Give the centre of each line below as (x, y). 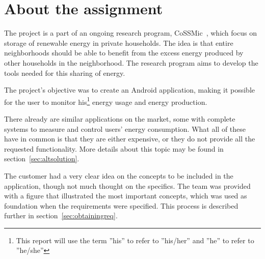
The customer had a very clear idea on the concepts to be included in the (119, 175)
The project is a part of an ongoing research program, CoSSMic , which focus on (130, 33)
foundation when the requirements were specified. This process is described (121, 205)
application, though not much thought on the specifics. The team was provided (127, 185)
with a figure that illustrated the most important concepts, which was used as (126, 196)
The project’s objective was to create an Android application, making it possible (129, 90)
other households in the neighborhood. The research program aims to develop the (131, 62)
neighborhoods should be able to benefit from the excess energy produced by (124, 53)
